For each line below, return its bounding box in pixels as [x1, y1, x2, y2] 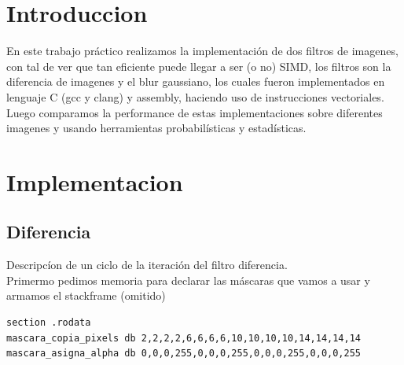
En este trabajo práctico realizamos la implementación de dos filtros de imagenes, [6, 42, 398, 59]
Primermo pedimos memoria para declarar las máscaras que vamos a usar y [6, 271, 370, 288]
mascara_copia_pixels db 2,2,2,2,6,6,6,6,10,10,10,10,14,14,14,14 [6, 332, 362, 344]
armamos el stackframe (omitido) [6, 287, 166, 304]
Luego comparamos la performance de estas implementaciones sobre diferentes [6, 104, 383, 120]
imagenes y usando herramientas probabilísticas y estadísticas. [6, 120, 307, 136]
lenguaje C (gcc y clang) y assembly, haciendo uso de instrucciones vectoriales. [6, 88, 384, 105]
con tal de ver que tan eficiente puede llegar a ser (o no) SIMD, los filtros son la [6, 57, 391, 74]
